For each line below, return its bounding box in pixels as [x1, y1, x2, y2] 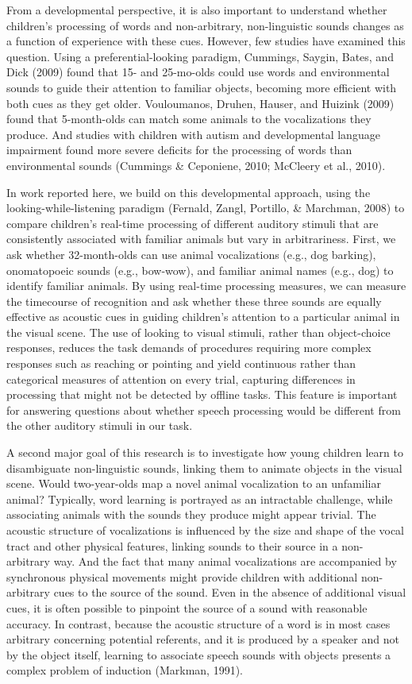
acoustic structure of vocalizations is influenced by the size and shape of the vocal [6, 522, 405, 538]
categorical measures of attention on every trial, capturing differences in [6, 370, 356, 387]
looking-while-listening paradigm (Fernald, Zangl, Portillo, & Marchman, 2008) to [6, 199, 405, 216]
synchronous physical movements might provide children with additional [6, 568, 358, 585]
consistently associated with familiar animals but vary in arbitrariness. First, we [6, 230, 396, 247]
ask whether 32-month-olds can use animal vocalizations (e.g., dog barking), [6, 245, 376, 262]
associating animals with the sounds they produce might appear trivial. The [6, 506, 376, 523]
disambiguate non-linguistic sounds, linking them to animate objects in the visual [6, 459, 402, 476]
